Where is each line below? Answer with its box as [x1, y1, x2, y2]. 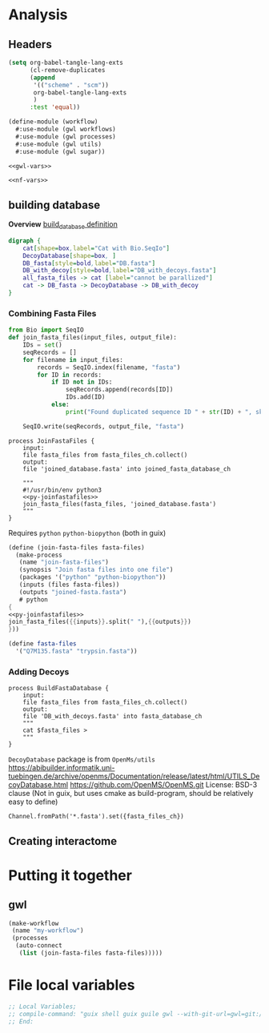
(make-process [15, 551, 62, 559]
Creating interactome [8, 834, 118, 848]
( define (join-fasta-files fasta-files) [8, 543, 146, 552]
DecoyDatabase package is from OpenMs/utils [8, 754, 156, 764]
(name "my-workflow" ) [11, 926, 84, 935]
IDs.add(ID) [65, 393, 106, 401]
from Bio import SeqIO [8, 326, 84, 334]
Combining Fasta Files [8, 307, 97, 319]
